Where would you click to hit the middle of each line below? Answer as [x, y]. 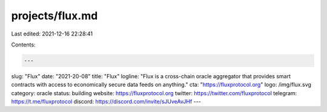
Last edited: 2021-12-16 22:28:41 [52, 34]
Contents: [23, 45]
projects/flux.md [54, 16]
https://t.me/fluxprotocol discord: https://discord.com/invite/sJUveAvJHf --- [106, 102]
